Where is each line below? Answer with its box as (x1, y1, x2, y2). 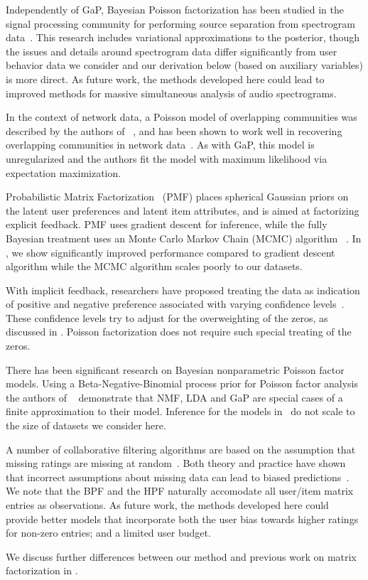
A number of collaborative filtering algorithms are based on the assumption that (6, 441, 356, 456)
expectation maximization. (6, 165, 121, 180)
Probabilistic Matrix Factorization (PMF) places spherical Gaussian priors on (6, 189, 349, 204)
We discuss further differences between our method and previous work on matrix (6, 549, 357, 564)
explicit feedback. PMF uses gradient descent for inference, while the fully (6, 217, 328, 232)
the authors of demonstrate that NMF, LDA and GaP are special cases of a (6, 390, 343, 404)
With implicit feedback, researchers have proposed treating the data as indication (6, 282, 360, 297)
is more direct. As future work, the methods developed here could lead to (6, 71, 325, 86)
